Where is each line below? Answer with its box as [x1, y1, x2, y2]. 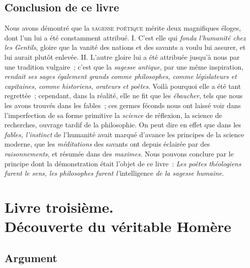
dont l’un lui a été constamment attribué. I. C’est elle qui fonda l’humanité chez [4, 32, 246, 42]
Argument [4, 250, 58, 265]
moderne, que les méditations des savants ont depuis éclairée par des [4, 139, 210, 149]
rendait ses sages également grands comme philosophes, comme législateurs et [4, 71, 237, 81]
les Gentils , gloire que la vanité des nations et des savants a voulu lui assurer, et [4, 42, 246, 52]
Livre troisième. [4, 196, 114, 217]
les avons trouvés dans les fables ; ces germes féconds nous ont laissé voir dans [4, 100, 241, 110]
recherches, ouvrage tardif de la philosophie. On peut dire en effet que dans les [4, 119, 241, 130]
